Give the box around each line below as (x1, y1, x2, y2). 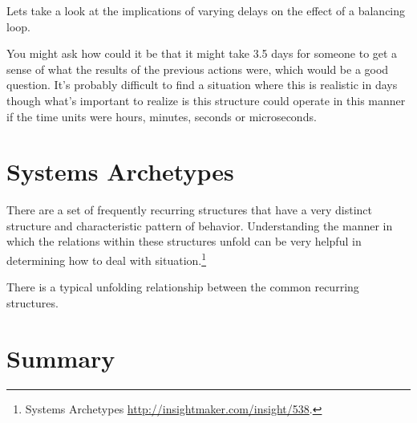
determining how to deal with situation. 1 (6, 250, 207, 268)
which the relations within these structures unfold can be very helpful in (6, 233, 362, 250)
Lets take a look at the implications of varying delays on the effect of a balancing (6, 2, 406, 18)
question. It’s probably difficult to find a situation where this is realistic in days (6, 76, 398, 93)
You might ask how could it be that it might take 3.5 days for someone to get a (6, 45, 398, 62)
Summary (6, 341, 115, 374)
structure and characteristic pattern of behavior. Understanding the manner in (6, 217, 393, 234)
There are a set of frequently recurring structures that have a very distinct (6, 201, 373, 218)
